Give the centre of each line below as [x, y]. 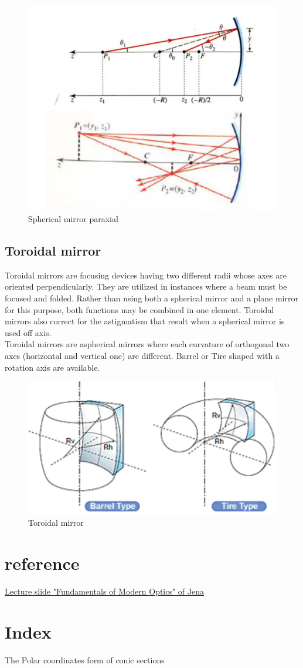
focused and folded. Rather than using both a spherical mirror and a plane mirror [151, 298]
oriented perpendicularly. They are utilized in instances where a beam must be [146, 286]
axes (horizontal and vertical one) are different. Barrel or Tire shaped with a [142, 355]
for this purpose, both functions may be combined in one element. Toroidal [139, 309]
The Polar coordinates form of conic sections [85, 659]
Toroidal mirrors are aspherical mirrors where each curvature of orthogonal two [147, 344]
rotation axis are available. [52, 367]
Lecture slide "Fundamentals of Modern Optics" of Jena [104, 591]
